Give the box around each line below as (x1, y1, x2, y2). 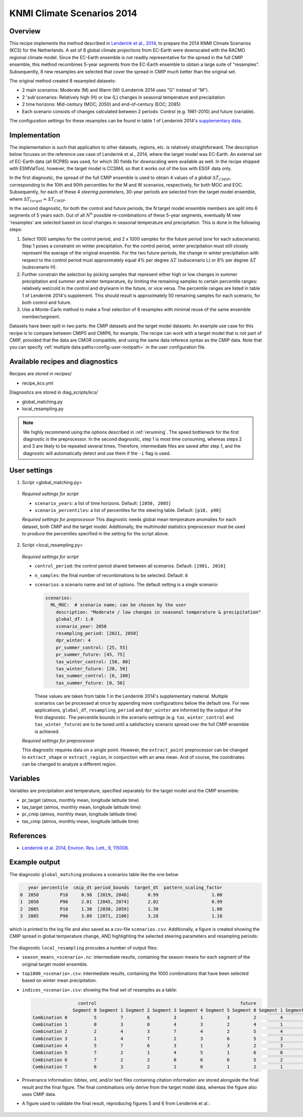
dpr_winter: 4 (56, 637, 91, 643)
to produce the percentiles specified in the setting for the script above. (22, 531, 169, 537)
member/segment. (22, 314, 61, 320)
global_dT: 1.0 (56, 616, 93, 622)
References (9, 831, 46, 840)
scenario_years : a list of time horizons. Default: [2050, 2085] (34, 500, 172, 506)
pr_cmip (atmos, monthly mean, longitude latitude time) (22, 811, 137, 817)
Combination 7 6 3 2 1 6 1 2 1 (32, 1064, 283, 1070)
